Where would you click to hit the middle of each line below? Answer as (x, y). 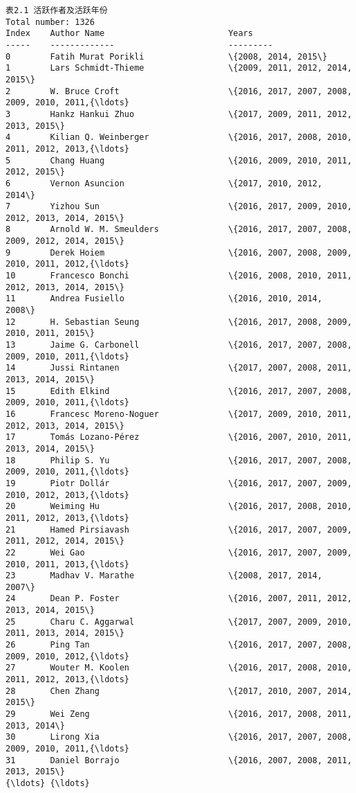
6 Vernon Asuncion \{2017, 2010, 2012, (164, 183)
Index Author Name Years (129, 34)
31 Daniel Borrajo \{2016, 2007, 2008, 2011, (179, 760)
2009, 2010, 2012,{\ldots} (67, 656)
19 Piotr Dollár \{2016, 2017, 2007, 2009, (179, 483)
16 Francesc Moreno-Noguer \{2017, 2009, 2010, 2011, (179, 414)
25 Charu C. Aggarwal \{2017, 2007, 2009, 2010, (179, 622)
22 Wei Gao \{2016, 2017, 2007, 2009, (179, 552)
